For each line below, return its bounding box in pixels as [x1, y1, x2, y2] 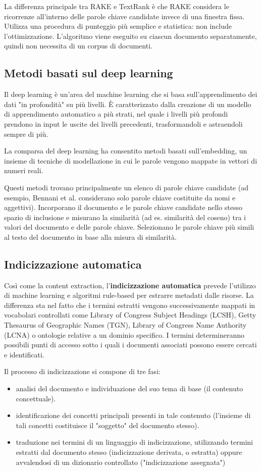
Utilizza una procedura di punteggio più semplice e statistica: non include [4, 21, 232, 31]
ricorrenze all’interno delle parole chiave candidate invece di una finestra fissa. [4, 11, 245, 21]
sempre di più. [4, 128, 48, 139]
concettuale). [16, 393, 56, 403]
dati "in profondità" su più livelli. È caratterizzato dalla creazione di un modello [4, 98, 251, 109]
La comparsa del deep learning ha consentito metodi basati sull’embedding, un [4, 145, 247, 156]
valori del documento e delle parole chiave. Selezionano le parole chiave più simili [4, 222, 254, 232]
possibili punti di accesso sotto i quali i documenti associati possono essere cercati [4, 339, 257, 350]
